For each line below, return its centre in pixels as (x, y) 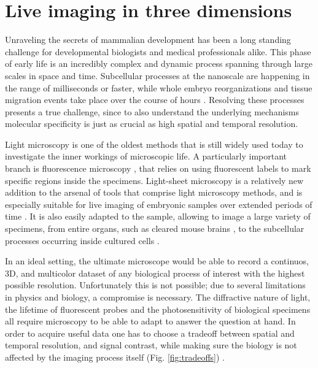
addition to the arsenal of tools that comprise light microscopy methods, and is (154, 192)
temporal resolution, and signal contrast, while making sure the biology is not (151, 345)
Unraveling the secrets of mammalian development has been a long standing (148, 40)
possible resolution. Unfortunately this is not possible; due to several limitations (155, 285)
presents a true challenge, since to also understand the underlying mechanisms (152, 111)
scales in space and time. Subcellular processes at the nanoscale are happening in (157, 75)
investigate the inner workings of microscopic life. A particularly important (146, 156)
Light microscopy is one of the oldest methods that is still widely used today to (154, 144)
